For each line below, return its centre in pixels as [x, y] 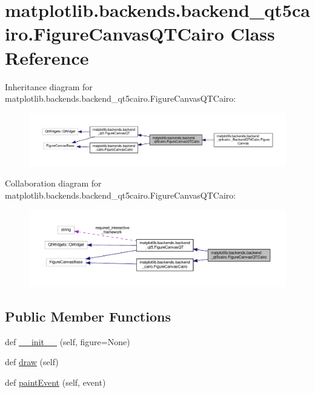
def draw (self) [32, 362]
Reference [47, 57]
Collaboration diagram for [53, 183]
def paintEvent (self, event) [55, 382]
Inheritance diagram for [49, 86]
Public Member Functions [88, 316]
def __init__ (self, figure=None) [68, 341]
